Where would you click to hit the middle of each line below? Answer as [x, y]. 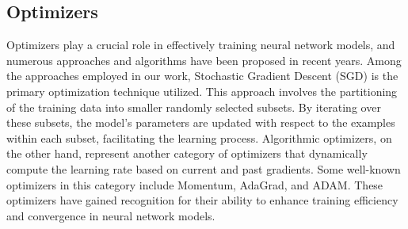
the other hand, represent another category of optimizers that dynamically [187, 153]
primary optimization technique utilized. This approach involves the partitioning [202, 91]
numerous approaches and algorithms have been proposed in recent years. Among [204, 60]
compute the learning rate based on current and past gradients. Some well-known [204, 168]
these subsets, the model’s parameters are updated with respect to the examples [201, 122]
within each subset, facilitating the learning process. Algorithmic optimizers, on [199, 137]
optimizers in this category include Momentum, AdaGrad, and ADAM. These [195, 184]
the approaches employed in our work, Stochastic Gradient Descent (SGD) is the [202, 76]
